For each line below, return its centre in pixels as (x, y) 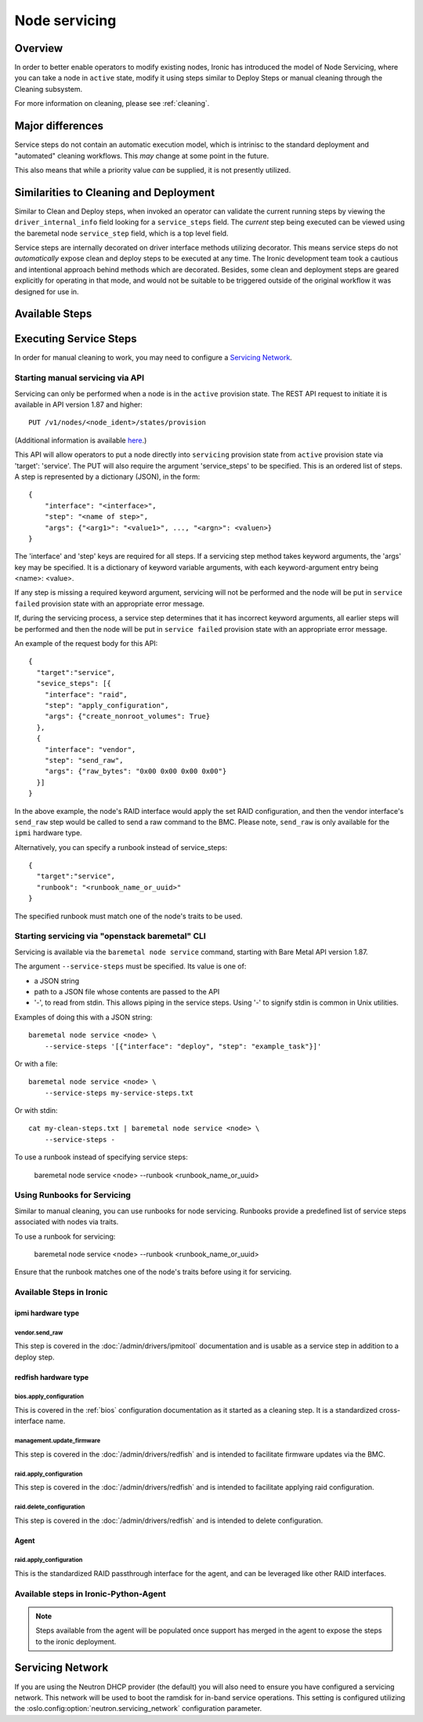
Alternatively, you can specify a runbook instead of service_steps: (121, 847)
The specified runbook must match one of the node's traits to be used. (128, 916)
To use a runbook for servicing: (65, 1236)
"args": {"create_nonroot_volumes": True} (127, 717)
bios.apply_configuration (49, 1397)
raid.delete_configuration (50, 1507)
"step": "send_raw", (84, 760)
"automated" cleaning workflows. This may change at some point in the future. (142, 155)
